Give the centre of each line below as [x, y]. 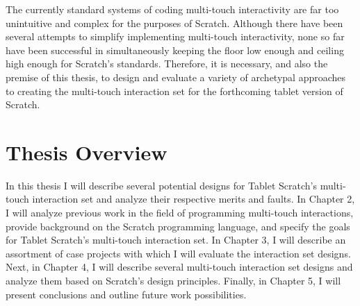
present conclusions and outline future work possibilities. [126, 294]
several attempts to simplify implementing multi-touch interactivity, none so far [175, 36]
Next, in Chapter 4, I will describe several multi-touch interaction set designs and [179, 267]
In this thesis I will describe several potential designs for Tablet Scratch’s [161, 185]
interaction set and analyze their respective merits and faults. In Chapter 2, [194, 199]
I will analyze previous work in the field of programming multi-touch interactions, [180, 213]
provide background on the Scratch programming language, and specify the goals [178, 226]
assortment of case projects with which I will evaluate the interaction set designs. [178, 253]
